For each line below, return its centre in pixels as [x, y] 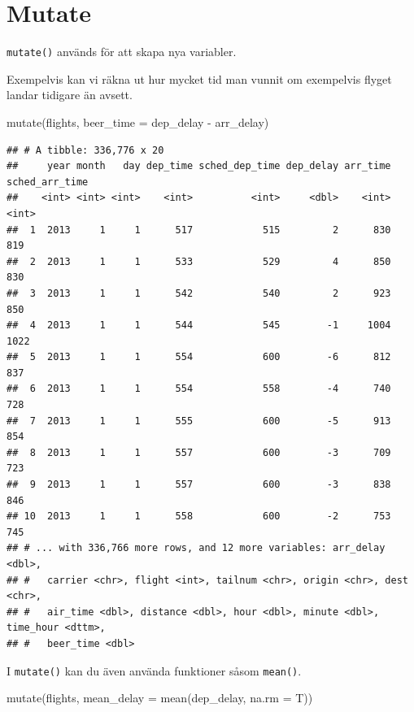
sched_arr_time [48, 182]
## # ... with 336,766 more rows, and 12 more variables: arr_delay [196, 548]
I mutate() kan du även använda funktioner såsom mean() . [154, 670]
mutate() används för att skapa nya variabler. [122, 52]
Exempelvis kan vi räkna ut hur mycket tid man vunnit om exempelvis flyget [199, 78]
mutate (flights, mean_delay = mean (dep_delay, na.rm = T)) [160, 698]
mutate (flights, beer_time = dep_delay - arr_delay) [138, 122]
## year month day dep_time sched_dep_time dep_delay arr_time [199, 166]
